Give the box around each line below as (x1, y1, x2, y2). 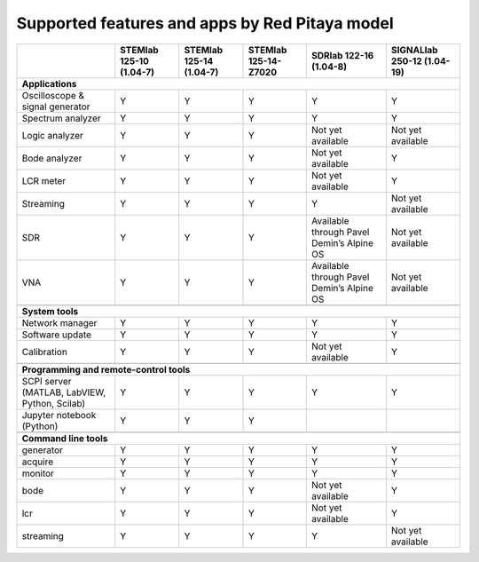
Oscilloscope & (21, 89, 84, 101)
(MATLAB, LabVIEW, (21, 386, 106, 399)
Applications (21, 77, 77, 90)
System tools (21, 305, 79, 317)
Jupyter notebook (21, 408, 97, 421)
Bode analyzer (21, 152, 82, 164)
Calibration (21, 345, 68, 358)
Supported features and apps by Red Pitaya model (16, 13, 394, 33)
